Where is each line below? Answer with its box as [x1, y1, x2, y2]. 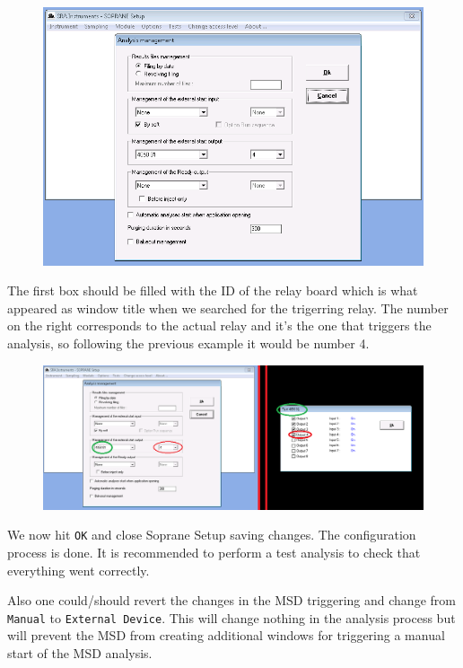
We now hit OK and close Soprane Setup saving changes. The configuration [7, 525, 416, 544]
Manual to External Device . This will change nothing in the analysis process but [7, 608, 456, 627]
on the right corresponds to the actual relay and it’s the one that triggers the [7, 316, 432, 335]
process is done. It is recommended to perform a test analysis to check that [7, 542, 421, 561]
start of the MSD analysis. [7, 643, 153, 662]
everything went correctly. [7, 560, 150, 579]
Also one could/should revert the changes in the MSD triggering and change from [7, 591, 456, 610]
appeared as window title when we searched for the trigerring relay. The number [7, 298, 449, 317]
